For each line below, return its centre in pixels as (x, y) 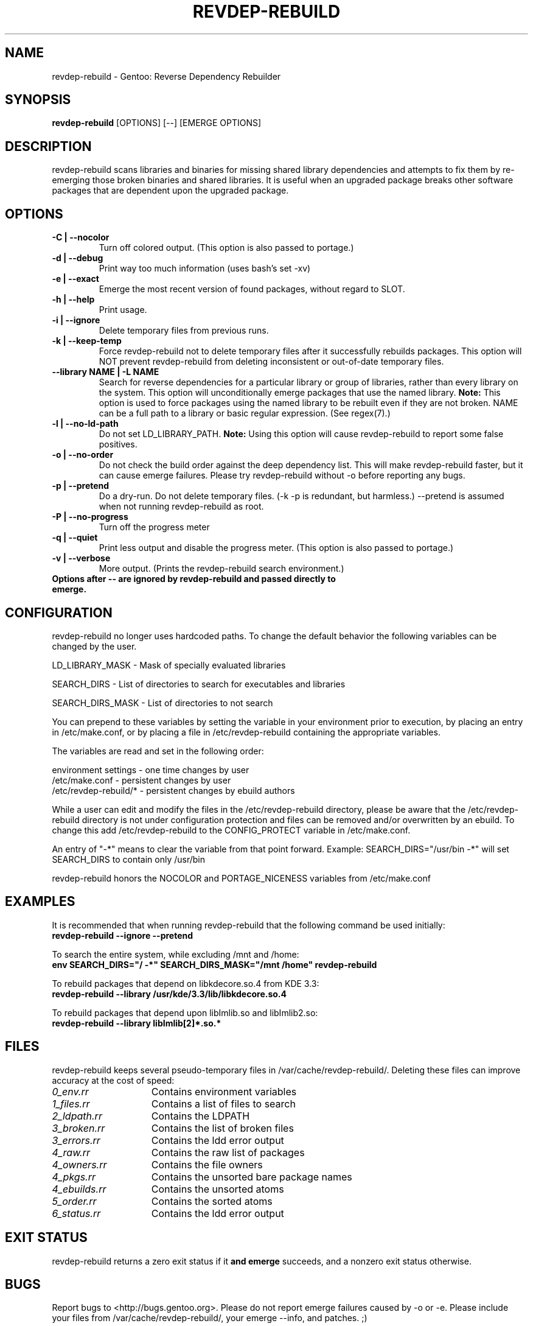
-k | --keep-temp (87, 341)
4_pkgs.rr (74, 1177)
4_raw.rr (71, 1152)
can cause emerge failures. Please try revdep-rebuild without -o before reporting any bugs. (282, 475)
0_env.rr (70, 1091)
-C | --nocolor (81, 237)
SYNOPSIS (38, 100)
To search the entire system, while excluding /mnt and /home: (176, 954)
